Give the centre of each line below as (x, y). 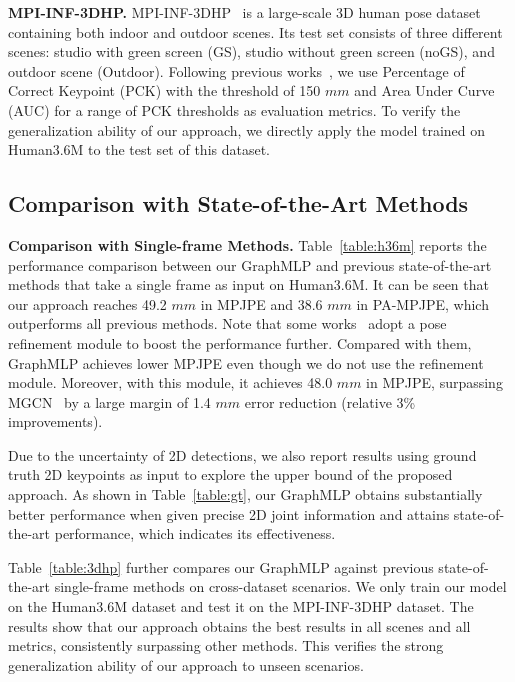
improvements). (55, 421)
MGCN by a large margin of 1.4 (109, 401)
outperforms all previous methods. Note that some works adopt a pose (227, 323)
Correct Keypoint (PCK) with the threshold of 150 (164, 90)
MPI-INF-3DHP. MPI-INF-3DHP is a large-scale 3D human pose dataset (244, 12)
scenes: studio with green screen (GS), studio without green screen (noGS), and (251, 51)
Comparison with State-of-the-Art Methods (238, 203)
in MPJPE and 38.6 (261, 303)
